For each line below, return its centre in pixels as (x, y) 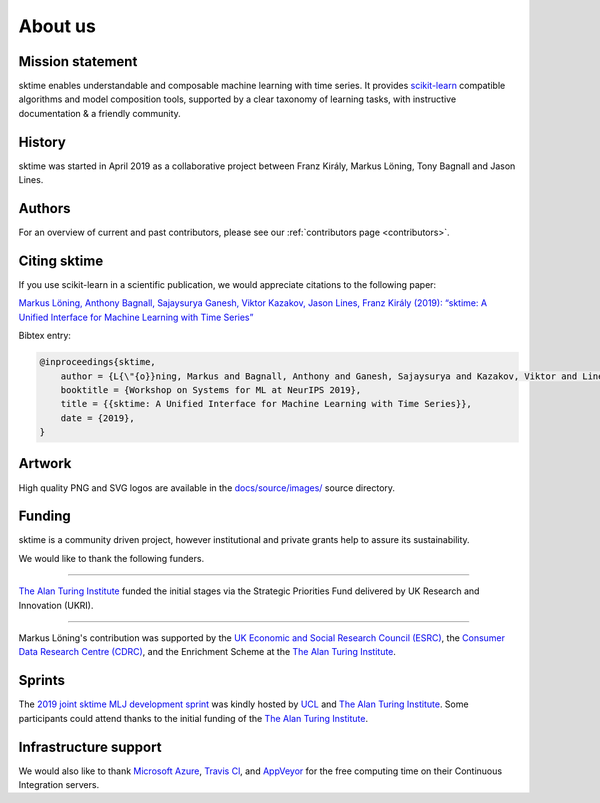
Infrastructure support (90, 746)
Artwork (45, 463)
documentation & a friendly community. (100, 113)
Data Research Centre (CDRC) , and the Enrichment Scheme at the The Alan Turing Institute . (207, 652)
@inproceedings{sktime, (98, 362)
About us (57, 26)
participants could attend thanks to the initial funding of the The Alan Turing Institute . (193, 718)
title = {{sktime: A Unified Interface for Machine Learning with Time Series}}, (266, 404)
